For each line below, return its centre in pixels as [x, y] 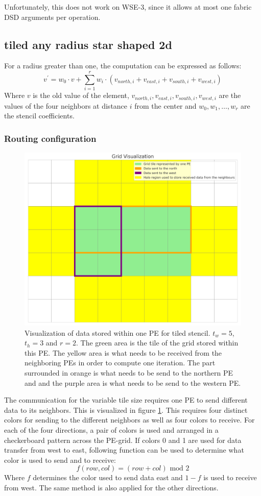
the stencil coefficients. [39, 116]
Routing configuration [50, 138]
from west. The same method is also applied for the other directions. [111, 487]
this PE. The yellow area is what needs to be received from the [123, 352]
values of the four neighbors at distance [66, 105]
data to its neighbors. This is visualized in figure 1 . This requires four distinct [126, 410]
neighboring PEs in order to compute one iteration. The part [120, 363]
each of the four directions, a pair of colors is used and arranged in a [111, 430]
